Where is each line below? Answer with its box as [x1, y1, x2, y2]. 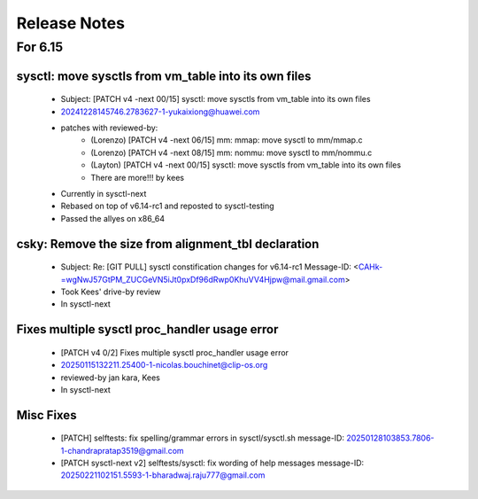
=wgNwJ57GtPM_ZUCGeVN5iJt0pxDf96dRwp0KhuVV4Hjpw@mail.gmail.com [60, 274, 345, 285]
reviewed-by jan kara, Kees [60, 372, 161, 383]
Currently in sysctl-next [60, 188, 147, 199]
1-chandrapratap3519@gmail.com [60, 445, 185, 456]
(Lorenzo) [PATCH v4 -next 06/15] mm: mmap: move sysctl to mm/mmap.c [90, 135, 363, 145]
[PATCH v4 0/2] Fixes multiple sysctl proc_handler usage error [60, 347, 289, 358]
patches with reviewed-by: [60, 122, 158, 133]
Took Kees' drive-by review [60, 286, 161, 297]
